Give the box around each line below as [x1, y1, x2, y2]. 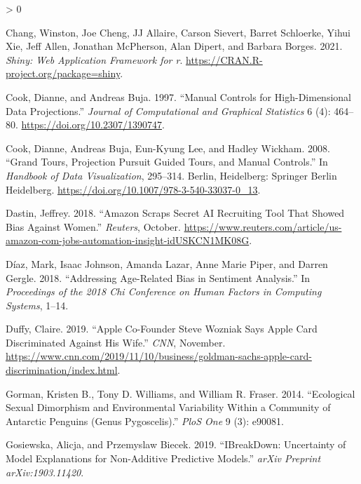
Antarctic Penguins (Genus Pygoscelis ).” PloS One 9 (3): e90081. [6, 413, 284, 428]
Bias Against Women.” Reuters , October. [6, 219, 181, 234]
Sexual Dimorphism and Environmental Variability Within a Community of [6, 400, 331, 415]
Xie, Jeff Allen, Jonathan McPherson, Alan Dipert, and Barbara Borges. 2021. [6, 39, 343, 53]
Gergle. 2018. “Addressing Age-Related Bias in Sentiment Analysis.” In [6, 270, 311, 285]
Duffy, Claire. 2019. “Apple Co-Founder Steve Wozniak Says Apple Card [6, 321, 318, 336]
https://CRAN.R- [185, 52, 263, 67]
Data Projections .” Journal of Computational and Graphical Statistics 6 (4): [6, 103, 331, 118]
